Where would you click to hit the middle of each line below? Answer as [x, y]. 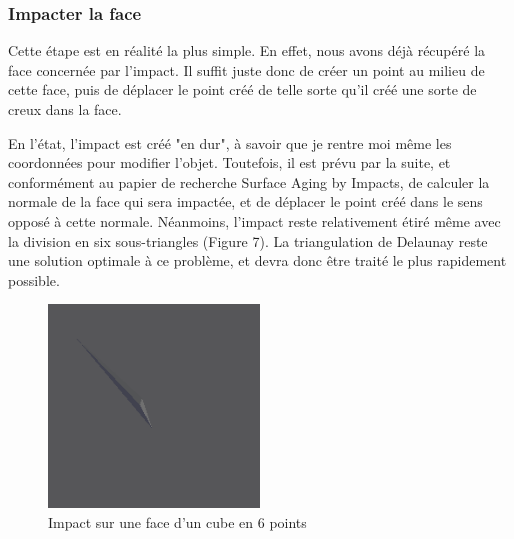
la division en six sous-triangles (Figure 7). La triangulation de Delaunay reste [248, 240]
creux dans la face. [65, 109]
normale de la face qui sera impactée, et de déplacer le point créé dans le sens [245, 201]
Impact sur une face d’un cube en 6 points [177, 522]
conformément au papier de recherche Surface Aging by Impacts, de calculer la [249, 181]
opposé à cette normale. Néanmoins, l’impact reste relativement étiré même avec [254, 220]
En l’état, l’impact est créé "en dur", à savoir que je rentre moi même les [230, 142]
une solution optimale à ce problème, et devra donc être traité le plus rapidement [257, 260]
